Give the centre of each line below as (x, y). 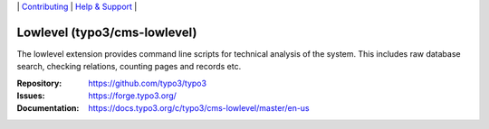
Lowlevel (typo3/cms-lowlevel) (107, 32)
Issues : (31, 96)
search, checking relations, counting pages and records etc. (129, 67)
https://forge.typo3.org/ (132, 96)
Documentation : (48, 108)
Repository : (39, 83)
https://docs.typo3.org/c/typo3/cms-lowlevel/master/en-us (199, 108)
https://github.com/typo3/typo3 (148, 83)
